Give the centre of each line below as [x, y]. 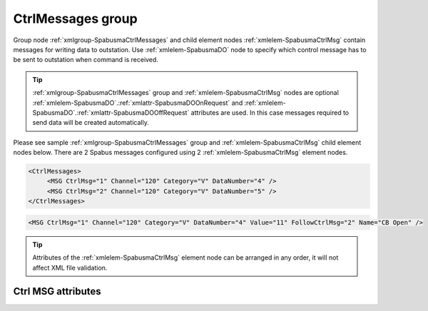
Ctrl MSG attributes [57, 291]
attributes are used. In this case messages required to [270, 112]
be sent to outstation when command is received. [86, 60]
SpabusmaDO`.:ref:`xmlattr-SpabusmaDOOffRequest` [111, 112]
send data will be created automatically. [91, 123]
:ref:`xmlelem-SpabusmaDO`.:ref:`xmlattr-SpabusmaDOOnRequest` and [138, 103]
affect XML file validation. [70, 267]
